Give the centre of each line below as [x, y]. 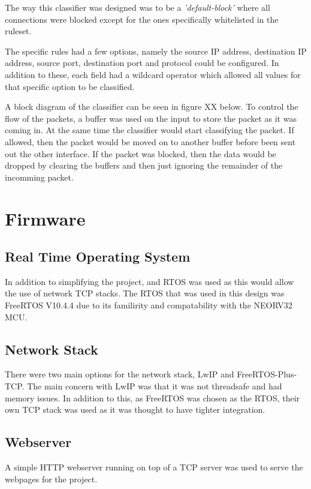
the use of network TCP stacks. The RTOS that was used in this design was [145, 293]
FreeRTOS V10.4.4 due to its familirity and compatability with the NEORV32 [149, 305]
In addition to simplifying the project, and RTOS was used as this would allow [150, 281]
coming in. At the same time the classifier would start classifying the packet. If [150, 130]
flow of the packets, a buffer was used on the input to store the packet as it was [151, 118]
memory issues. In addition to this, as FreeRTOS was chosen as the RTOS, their [153, 397]
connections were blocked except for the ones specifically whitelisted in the [142, 19]
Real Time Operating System [98, 256]
